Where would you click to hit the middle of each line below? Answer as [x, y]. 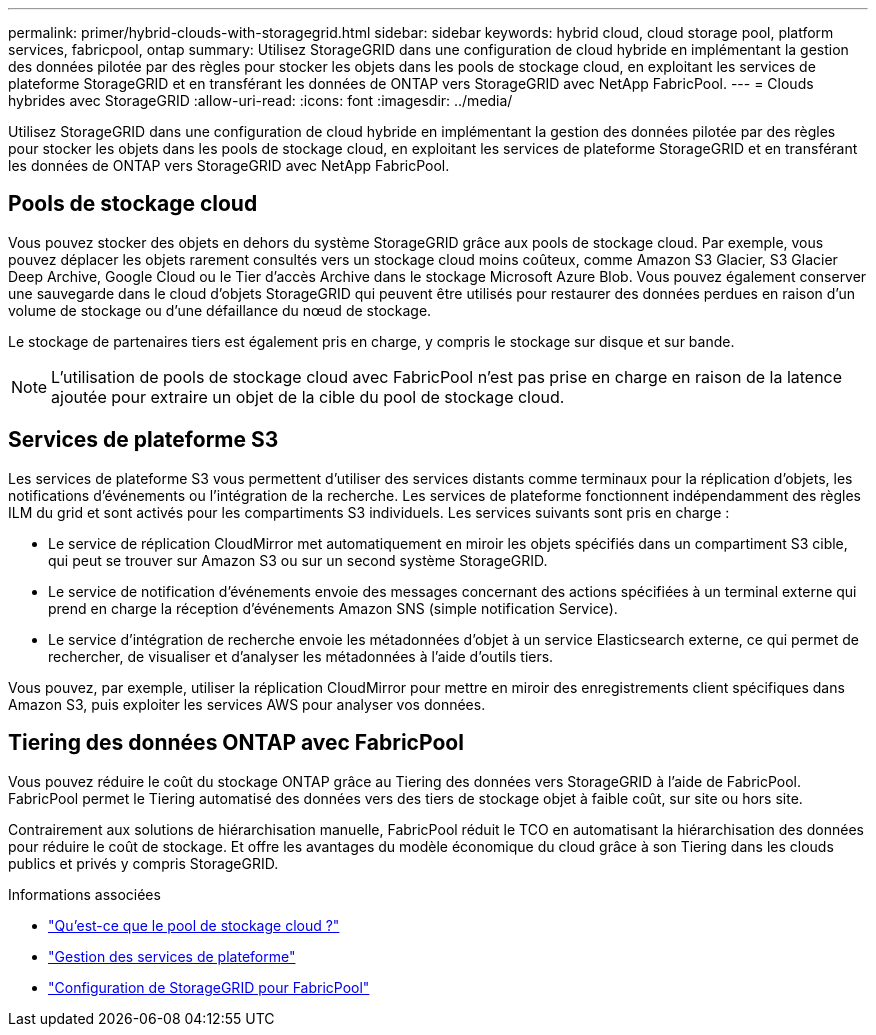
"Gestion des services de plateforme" [172, 956]
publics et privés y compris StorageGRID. [143, 863]
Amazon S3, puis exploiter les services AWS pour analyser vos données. [247, 704]
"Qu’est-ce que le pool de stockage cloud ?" [194, 925]
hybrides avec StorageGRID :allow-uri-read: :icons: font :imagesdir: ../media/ [260, 100]
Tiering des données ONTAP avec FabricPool [236, 743]
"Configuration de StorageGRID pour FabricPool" [209, 987]
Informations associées [84, 894]
